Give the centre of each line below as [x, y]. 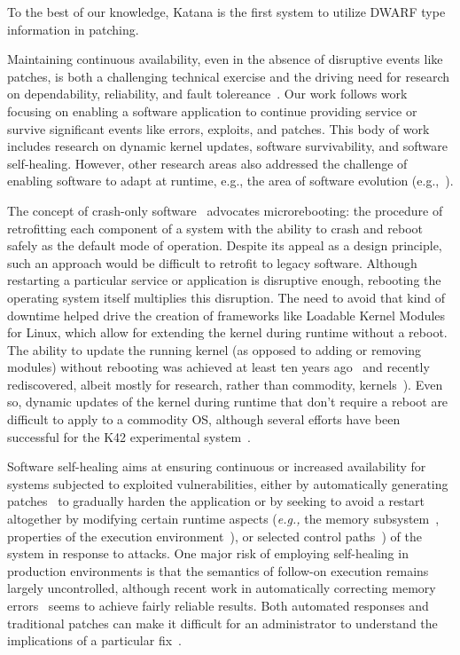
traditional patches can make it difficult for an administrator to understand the [222, 623]
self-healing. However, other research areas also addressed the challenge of [207, 163]
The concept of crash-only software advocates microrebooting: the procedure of [225, 210]
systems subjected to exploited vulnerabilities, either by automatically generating [228, 483]
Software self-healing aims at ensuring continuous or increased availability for [217, 466]
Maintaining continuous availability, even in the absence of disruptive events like [225, 59]
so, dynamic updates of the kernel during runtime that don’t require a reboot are [228, 402]
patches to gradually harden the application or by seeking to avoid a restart [216, 501]
